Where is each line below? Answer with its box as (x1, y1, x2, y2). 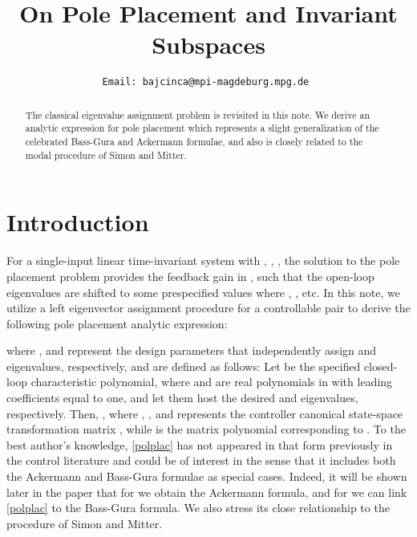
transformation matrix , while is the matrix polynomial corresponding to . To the (6, 421, 406, 437)
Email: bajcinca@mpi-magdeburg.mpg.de (102, 76, 310, 88)
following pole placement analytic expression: (6, 315, 228, 332)
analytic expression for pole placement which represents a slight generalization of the (25, 121, 379, 135)
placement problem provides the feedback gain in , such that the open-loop (6, 267, 374, 284)
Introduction (6, 205, 149, 238)
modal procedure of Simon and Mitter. (25, 148, 187, 161)
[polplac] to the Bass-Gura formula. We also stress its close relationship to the (6, 499, 390, 516)
